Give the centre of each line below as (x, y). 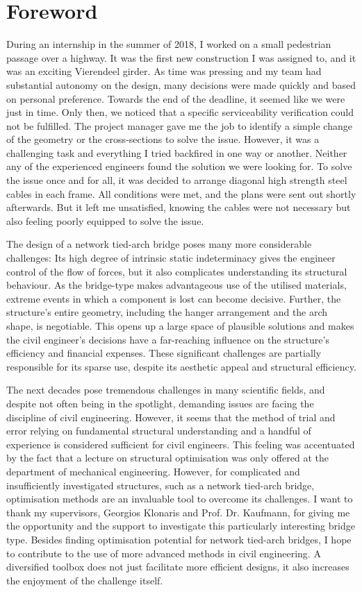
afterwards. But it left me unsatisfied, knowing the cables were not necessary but (179, 207)
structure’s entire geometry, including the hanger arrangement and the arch (167, 312)
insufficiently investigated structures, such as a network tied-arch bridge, (161, 485)
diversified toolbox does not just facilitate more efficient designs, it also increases (178, 567)
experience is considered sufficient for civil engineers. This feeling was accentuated (181, 444)
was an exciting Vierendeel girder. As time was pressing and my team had (164, 71)
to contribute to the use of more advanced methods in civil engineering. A (164, 553)
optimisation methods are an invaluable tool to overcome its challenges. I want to (180, 499)
